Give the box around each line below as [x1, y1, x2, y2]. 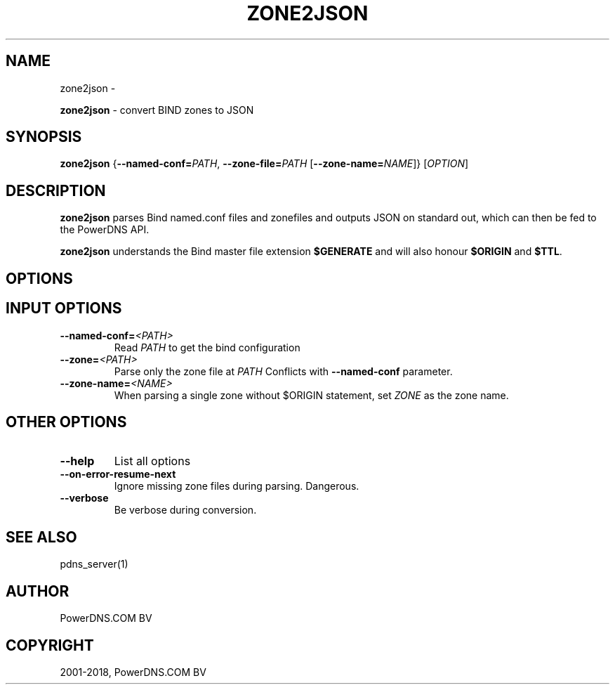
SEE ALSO [6, 528, 77, 546]
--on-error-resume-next [60, 468, 176, 481]
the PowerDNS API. [60, 223, 150, 236]
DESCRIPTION [6, 181, 106, 200]
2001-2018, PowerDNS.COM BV [60, 665, 206, 678]
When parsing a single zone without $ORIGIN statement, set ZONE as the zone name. [114, 389, 509, 401]
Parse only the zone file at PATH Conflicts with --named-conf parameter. [114, 365, 453, 377]
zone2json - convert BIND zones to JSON [60, 103, 254, 116]
